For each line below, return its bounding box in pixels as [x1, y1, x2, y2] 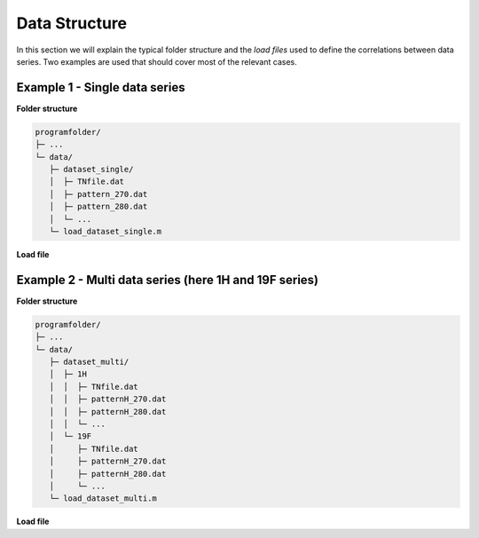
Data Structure [16, 13, 128, 33]
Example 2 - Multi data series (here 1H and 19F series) [16, 272, 319, 288]
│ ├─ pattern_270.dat [49, 189, 148, 199]
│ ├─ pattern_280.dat [49, 202, 148, 212]
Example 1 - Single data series [16, 80, 185, 95]
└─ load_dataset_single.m [49, 226, 162, 236]
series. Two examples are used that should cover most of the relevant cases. [16, 56, 297, 67]
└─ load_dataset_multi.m [49, 494, 157, 503]
